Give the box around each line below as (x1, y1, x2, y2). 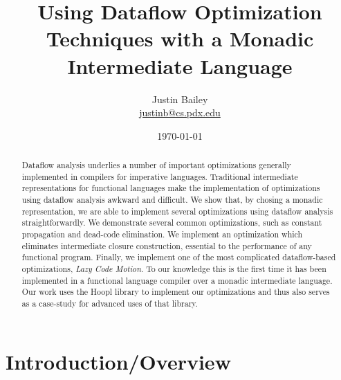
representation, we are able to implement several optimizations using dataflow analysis (21, 205, 333, 217)
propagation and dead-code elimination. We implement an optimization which (21, 228, 303, 240)
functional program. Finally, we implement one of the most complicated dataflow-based (21, 251, 336, 263)
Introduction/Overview (6, 347, 231, 375)
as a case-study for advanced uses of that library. (21, 297, 198, 309)
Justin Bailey (151, 91, 208, 106)
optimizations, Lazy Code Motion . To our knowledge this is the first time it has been (21, 262, 326, 274)
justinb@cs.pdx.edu (139, 105, 221, 120)
